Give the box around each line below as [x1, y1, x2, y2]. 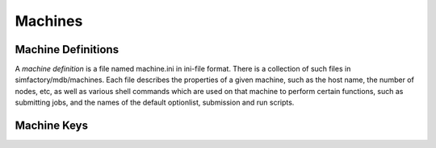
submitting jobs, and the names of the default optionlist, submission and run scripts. [15, 97, 295, 108]
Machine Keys [15, 119, 89, 133]
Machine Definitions [15, 43, 119, 56]
